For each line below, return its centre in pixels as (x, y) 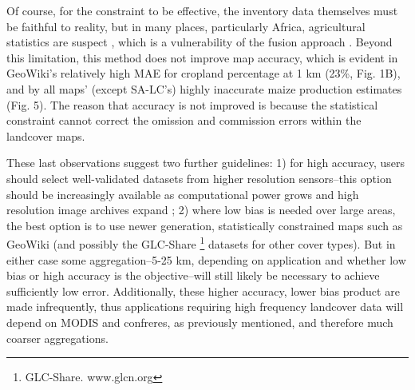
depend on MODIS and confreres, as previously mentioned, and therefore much (200, 322)
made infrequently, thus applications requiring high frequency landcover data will (205, 306)
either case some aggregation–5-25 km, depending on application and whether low (206, 259)
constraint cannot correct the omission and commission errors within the (184, 120)
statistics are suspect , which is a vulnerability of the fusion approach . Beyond (200, 42)
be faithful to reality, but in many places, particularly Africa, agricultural (186, 26)
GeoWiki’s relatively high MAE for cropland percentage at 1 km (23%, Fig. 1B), (204, 73)
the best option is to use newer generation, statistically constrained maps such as (205, 225)
